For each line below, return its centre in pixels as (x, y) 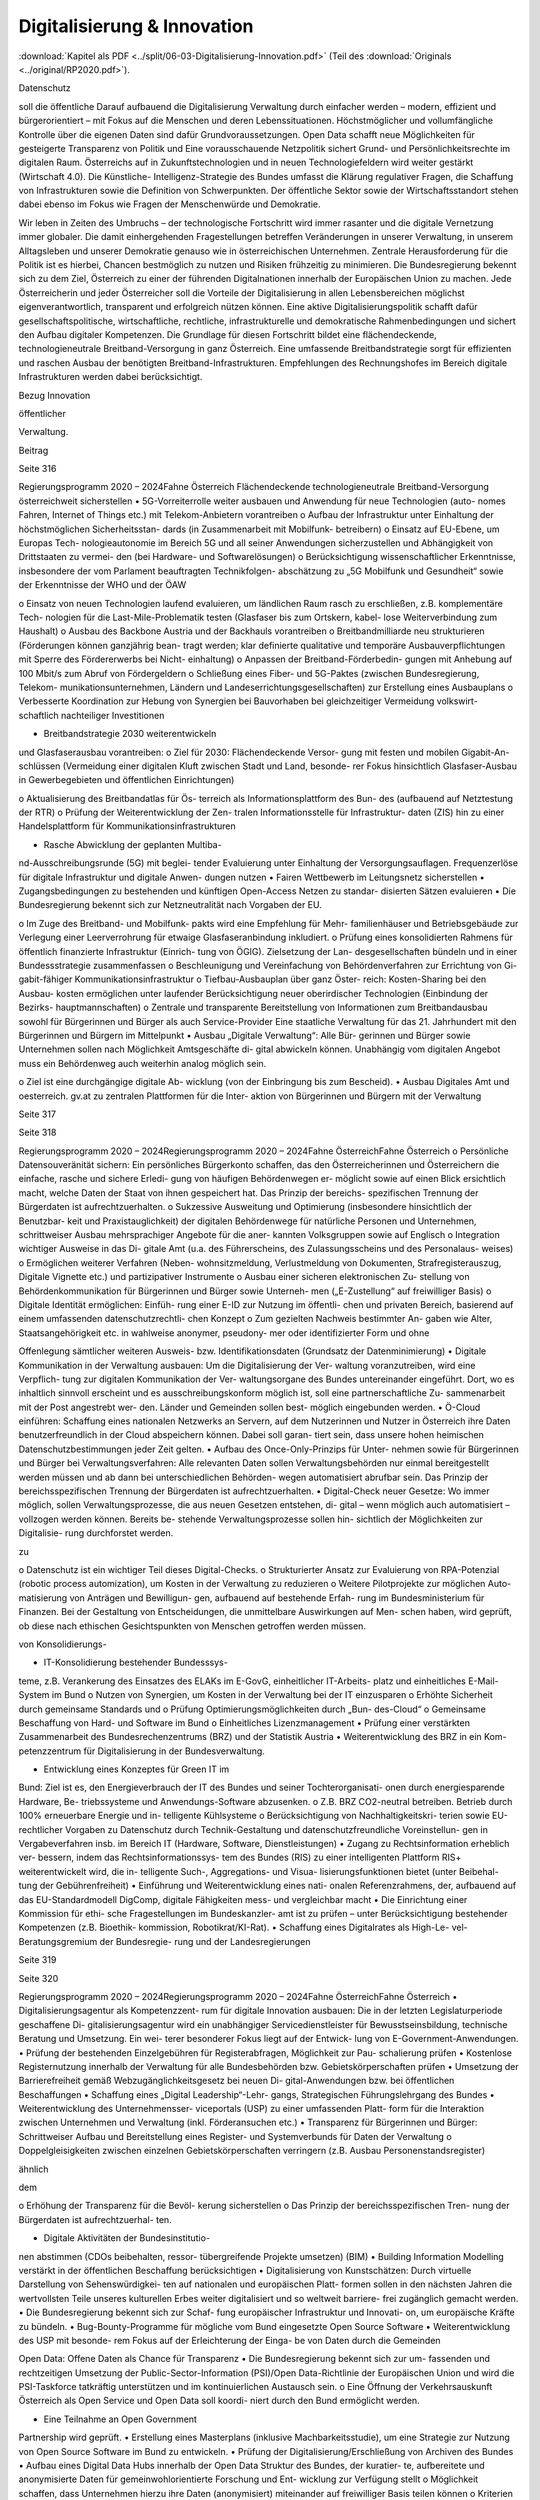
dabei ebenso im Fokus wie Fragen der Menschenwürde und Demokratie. (169, 204)
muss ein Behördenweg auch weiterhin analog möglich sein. (142, 1063)
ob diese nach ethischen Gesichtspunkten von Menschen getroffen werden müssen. (192, 1626)
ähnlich (33, 2169)
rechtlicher (41, 1829)
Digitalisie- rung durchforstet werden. (96, 1533)
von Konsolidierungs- (62, 1644)
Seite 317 (37, 1114)
